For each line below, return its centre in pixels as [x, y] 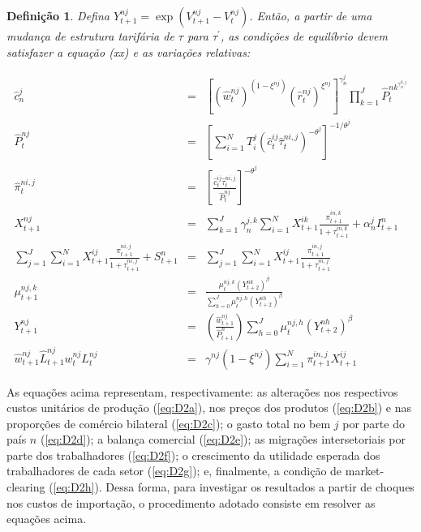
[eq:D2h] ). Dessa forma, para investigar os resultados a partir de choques [234, 487]
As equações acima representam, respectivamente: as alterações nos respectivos [202, 391]
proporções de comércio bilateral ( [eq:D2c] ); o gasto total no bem [169, 423]
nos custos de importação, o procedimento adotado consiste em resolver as [191, 502]
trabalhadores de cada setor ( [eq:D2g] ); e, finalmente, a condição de [174, 471]
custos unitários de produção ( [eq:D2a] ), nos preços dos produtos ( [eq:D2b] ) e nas [209, 408]
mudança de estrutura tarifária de [90, 36]
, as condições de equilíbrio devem [304, 36]
